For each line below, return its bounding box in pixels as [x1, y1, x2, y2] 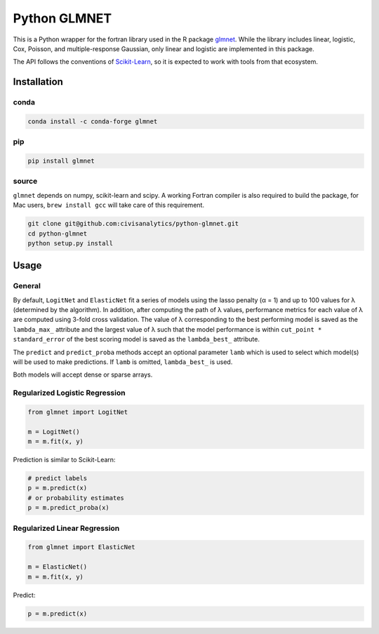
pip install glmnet [27, 157, 95, 165]
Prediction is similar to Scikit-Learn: [13, 456, 116, 464]
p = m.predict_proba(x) [27, 504, 110, 512]
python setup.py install [27, 239, 114, 247]
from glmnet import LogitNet [27, 407, 128, 416]
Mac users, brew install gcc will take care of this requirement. [13, 201, 205, 210]
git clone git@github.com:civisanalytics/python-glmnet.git [27, 220, 239, 228]
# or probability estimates [27, 494, 124, 501]
